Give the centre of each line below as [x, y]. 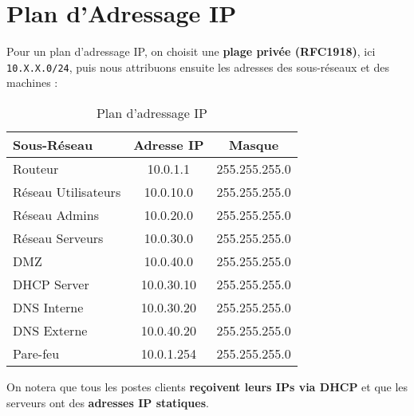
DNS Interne [48, 307]
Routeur [36, 168]
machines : [32, 82]
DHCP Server [51, 284]
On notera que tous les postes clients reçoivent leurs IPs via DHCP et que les [207, 386]
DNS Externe [50, 330]
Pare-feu [36, 353]
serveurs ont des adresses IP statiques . [108, 402]
